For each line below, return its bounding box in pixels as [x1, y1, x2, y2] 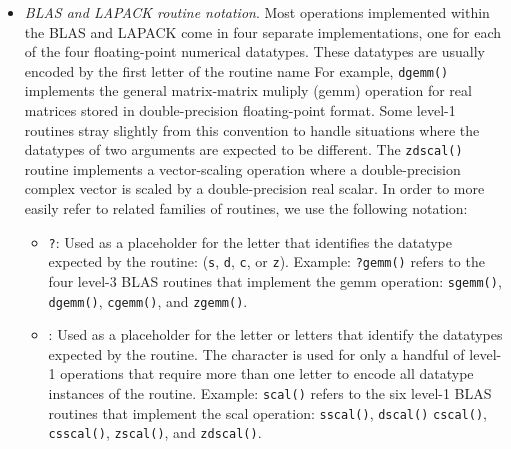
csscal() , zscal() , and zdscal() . [48, 422, 262, 443]
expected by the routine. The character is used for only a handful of [48, 343, 465, 364]
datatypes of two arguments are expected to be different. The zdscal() [24, 139, 463, 160]
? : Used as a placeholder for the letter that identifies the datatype [48, 231, 452, 252]
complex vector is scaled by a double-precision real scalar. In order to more [24, 178, 485, 199]
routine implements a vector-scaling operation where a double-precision [24, 158, 461, 179]
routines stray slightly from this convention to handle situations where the [24, 119, 480, 140]
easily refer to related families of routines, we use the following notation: [24, 198, 468, 219]
